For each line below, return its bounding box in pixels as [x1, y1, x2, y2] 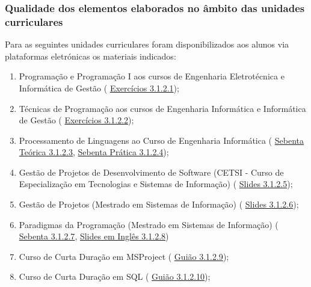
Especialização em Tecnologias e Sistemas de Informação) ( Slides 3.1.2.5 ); [19, 177, 293, 190]
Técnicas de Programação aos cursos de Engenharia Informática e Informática [19, 102, 306, 114]
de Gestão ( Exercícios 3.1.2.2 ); [19, 114, 134, 126]
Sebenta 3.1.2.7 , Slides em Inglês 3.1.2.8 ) [19, 230, 169, 242]
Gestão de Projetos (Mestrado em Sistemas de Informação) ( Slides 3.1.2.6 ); [19, 198, 299, 211]
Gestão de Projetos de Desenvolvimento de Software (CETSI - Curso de [19, 165, 284, 178]
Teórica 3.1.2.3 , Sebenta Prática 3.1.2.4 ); [19, 146, 169, 158]
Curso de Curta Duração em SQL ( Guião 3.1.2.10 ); [19, 270, 211, 283]
